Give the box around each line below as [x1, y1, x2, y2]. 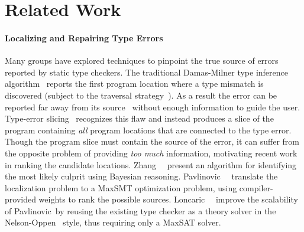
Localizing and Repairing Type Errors [5, 31, 163, 44]
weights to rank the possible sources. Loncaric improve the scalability [38, 193, 298, 205]
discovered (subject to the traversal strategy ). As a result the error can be [5, 89, 277, 101]
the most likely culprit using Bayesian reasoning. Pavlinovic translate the [5, 170, 278, 182]
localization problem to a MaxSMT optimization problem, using [5, 181, 237, 194]
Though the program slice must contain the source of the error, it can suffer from [5, 135, 299, 148]
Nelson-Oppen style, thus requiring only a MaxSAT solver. [5, 216, 221, 228]
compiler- [239, 181, 273, 194]
